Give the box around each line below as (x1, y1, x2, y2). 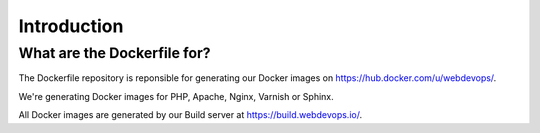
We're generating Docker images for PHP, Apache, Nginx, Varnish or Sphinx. (18, 90, 334, 102)
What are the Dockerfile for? (18, 44, 211, 62)
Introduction (18, 15, 124, 37)
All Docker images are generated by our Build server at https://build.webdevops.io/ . (18, 109, 363, 121)
